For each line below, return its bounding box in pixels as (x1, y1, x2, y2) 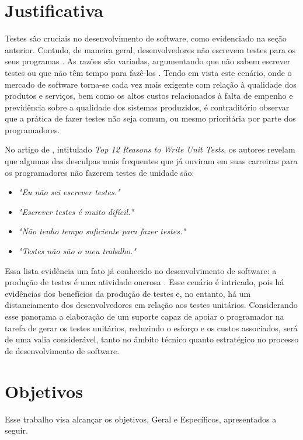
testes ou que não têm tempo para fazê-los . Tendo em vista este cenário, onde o (5, 66, 292, 78)
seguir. (5, 424, 28, 436)
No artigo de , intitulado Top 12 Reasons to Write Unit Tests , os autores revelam (5, 143, 295, 155)
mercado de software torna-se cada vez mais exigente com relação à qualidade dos (5, 78, 297, 90)
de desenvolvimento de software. (5, 344, 120, 356)
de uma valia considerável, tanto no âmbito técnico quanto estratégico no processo (5, 333, 299, 345)
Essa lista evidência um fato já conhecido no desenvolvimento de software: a (5, 264, 277, 276)
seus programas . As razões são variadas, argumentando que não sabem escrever (5, 55, 291, 67)
